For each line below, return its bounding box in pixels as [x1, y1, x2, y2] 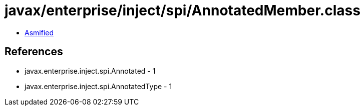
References [5, 45, 63, 58]
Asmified [25, 28, 54, 37]
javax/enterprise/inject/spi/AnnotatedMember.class [5, 2, 360, 19]
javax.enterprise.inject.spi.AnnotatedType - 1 [25, 82, 172, 91]
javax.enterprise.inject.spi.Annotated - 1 [25, 66, 156, 75]
